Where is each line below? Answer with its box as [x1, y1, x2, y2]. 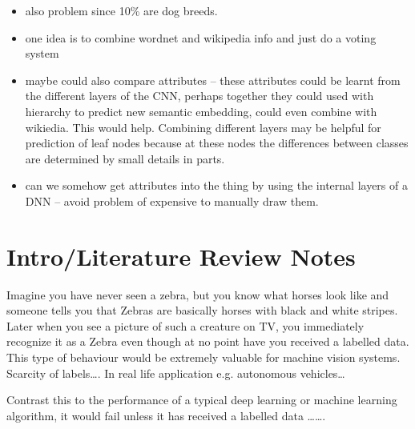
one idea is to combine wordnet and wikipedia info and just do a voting [25, 29, 377, 46]
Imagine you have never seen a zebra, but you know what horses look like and [6, 286, 389, 303]
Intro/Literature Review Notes [6, 239, 356, 272]
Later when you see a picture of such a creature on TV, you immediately [6, 317, 365, 334]
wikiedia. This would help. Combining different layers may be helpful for [25, 118, 381, 135]
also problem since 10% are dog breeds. [25, 2, 218, 18]
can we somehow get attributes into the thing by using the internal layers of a [25, 177, 408, 194]
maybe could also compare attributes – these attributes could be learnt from [25, 71, 401, 88]
